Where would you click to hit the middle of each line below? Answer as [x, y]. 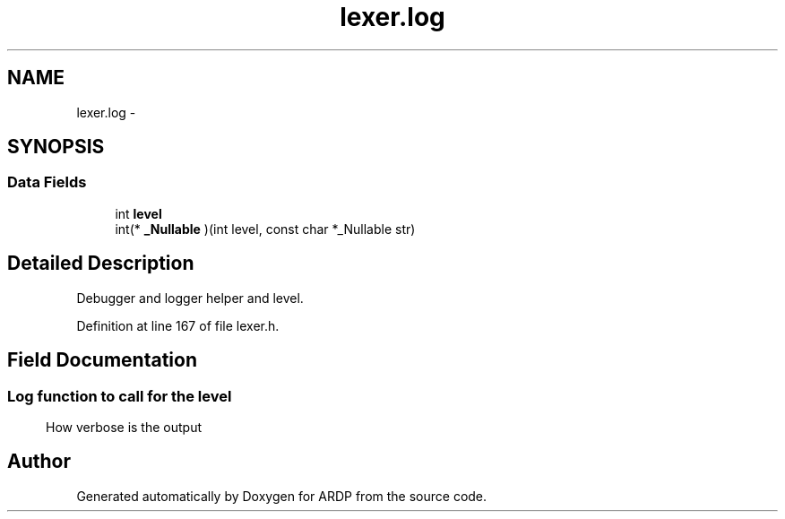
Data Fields [47, 182]
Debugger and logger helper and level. [190, 298]
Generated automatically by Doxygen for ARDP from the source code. [282, 496]
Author [39, 462]
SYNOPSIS [56, 147]
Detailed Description [101, 264]
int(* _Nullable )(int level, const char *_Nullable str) [265, 229]
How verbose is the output [124, 427]
